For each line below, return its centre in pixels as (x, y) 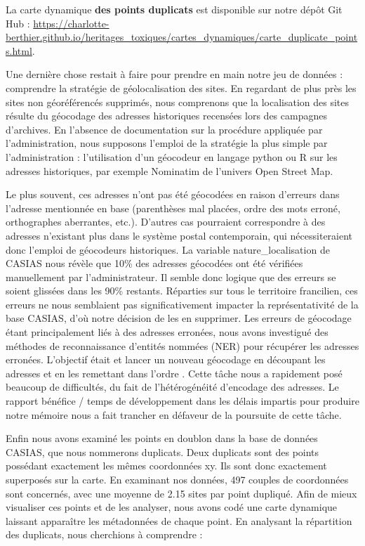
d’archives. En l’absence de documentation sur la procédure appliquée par (164, 129)
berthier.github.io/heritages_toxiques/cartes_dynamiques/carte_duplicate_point (182, 37)
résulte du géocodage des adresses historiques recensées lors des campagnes (166, 116)
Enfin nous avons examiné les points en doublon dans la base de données (162, 438)
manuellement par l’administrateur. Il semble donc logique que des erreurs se (171, 277)
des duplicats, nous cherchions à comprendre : (104, 534)
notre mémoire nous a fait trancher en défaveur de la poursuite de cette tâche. (174, 414)
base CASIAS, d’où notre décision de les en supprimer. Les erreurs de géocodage (179, 318)
